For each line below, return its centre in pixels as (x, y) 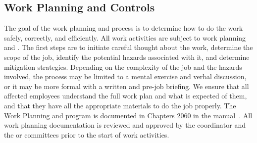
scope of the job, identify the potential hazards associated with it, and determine (127, 57)
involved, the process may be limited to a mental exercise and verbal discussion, (125, 76)
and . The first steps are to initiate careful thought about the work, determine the (128, 47)
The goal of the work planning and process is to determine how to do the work (124, 28)
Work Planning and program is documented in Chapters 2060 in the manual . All (128, 115)
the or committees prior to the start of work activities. (87, 134)
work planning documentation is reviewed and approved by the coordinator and (125, 125)
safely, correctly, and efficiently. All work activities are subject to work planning (125, 37)
